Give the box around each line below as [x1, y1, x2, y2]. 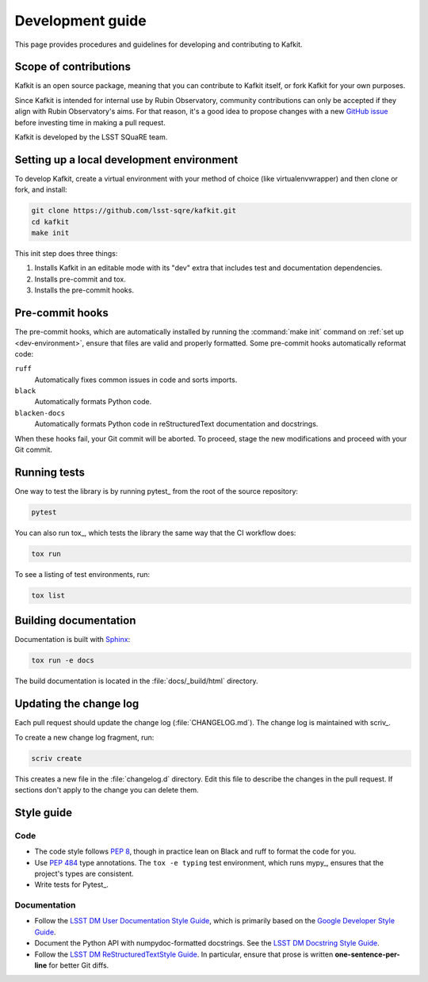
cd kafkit [31, 217, 70, 226]
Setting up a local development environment [14, 153, 239, 166]
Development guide [14, 12, 147, 29]
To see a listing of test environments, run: [14, 569, 151, 579]
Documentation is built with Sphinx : [14, 635, 131, 644]
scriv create [31, 754, 82, 762]
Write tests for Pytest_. [34, 880, 109, 889]
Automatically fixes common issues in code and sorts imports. [34, 375, 238, 384]
